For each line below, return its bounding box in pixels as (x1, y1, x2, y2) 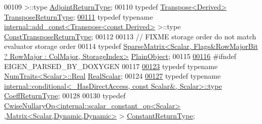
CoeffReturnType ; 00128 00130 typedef (4, 90, 126, 101)
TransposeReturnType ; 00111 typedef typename (4, 11, 153, 22)
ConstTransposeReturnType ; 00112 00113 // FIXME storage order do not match (4, 31, 256, 41)
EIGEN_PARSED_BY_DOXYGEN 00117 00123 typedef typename (4, 60, 218, 71)
